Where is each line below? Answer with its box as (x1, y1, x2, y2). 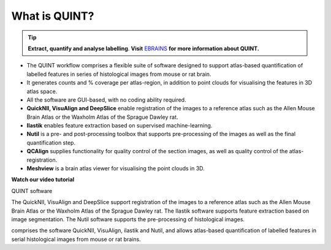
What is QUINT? (11, 9, 94, 23)
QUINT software (11, 187, 53, 194)
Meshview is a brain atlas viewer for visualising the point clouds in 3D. (26, 165, 205, 172)
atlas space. (26, 88, 58, 95)
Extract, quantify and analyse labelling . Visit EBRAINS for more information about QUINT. (28, 45, 260, 52)
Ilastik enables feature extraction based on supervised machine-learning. (26, 122, 213, 129)
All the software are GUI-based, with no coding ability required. (26, 96, 186, 104)
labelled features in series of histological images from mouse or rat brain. (26, 70, 211, 78)
